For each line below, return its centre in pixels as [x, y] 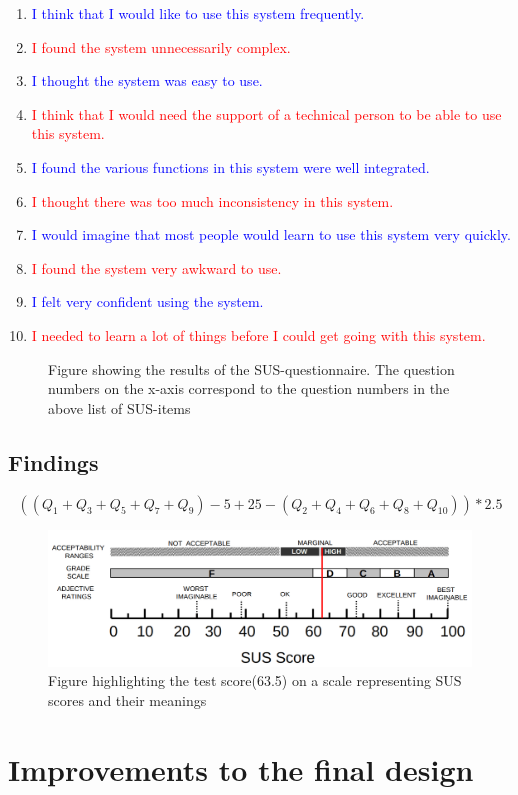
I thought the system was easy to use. [147, 80]
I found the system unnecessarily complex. [161, 46]
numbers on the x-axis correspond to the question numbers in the [249, 388]
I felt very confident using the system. [147, 301]
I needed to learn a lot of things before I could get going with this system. [258, 334]
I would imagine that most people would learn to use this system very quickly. [271, 234]
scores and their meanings [127, 699]
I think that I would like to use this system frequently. [198, 13]
